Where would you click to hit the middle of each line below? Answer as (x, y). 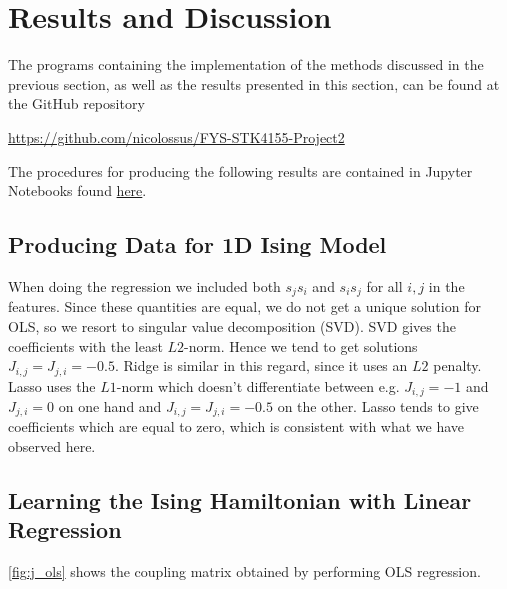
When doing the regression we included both (144, 285)
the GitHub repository (76, 103)
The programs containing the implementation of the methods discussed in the (246, 64)
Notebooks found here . (77, 190)
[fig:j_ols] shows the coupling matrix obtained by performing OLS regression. (244, 571)
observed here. (52, 446)
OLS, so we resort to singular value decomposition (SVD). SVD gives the (232, 325)
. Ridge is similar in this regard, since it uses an (261, 365)
